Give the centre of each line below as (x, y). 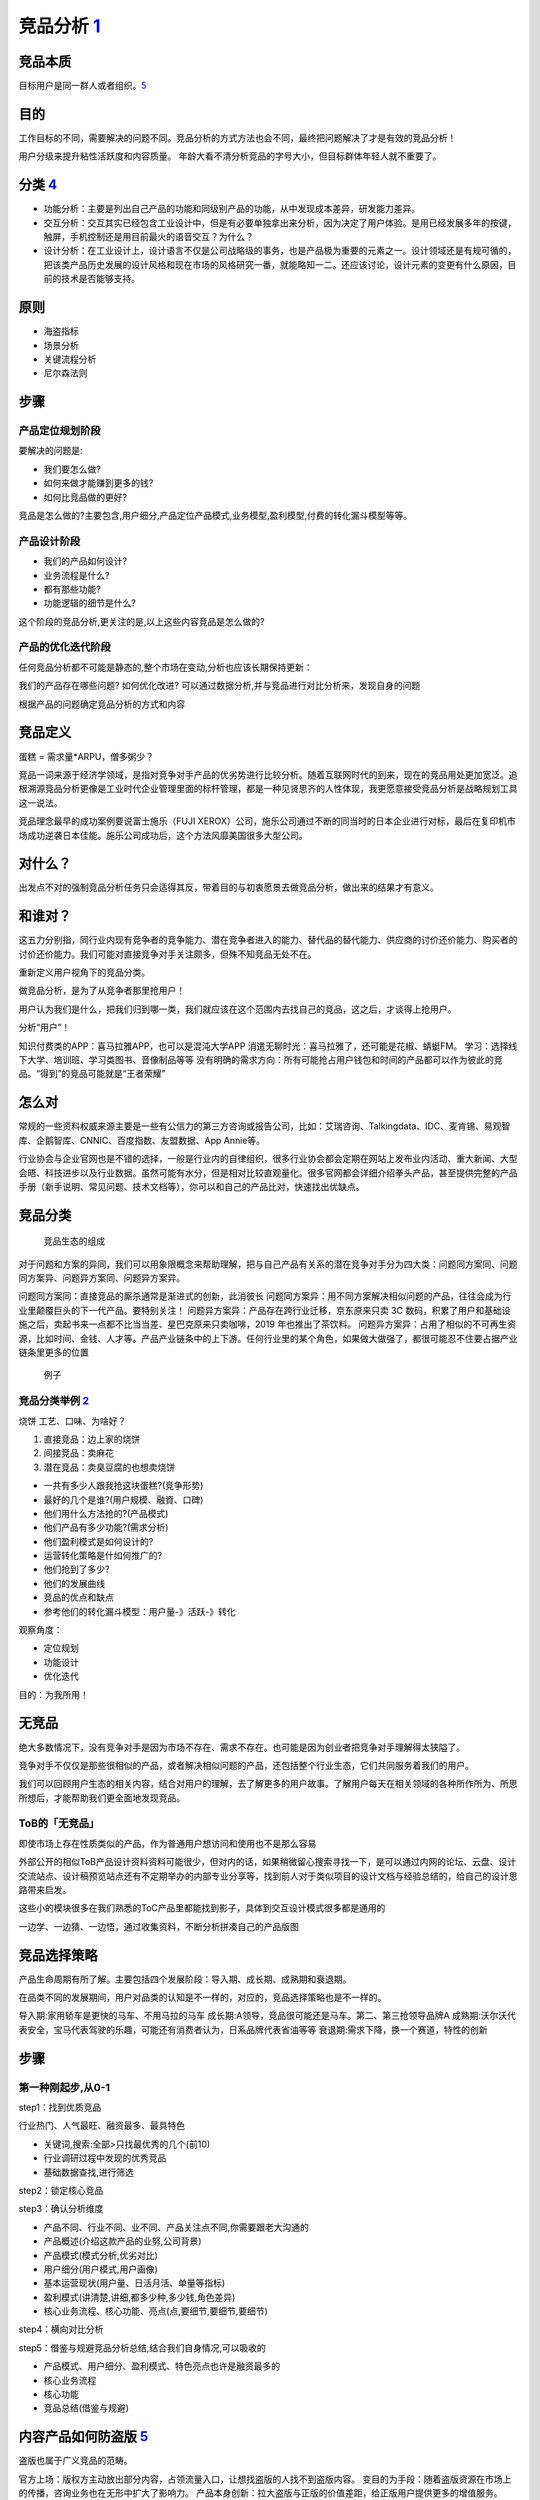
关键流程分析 (70, 359)
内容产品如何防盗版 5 (83, 2436)
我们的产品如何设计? (85, 561)
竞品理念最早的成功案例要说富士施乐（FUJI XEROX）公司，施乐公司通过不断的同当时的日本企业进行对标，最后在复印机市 (267, 821)
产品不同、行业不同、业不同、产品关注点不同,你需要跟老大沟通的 (176, 2227)
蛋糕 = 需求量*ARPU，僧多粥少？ (86, 756)
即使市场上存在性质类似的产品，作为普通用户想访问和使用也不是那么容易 (167, 1843)
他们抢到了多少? (76, 1569)
